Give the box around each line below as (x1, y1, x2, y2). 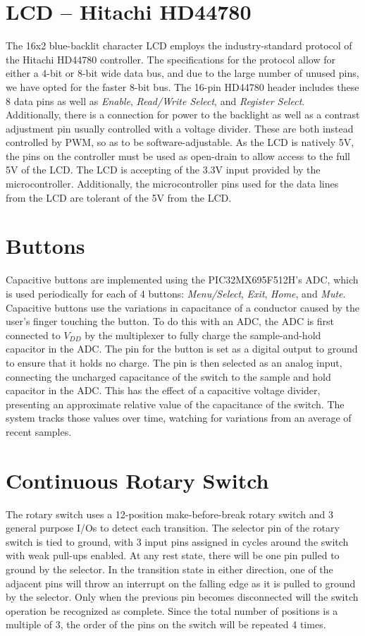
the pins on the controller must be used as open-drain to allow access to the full (6, 148, 350, 163)
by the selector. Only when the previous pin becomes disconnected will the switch (6, 589, 359, 604)
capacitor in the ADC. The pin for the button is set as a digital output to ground (6, 341, 358, 356)
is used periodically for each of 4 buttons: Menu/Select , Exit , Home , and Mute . (6, 286, 346, 300)
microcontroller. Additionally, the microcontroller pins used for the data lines (6, 176, 339, 191)
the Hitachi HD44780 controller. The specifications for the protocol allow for (6, 51, 335, 66)
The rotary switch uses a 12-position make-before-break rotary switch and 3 (6, 506, 333, 521)
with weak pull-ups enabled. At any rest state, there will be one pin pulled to (6, 548, 340, 563)
